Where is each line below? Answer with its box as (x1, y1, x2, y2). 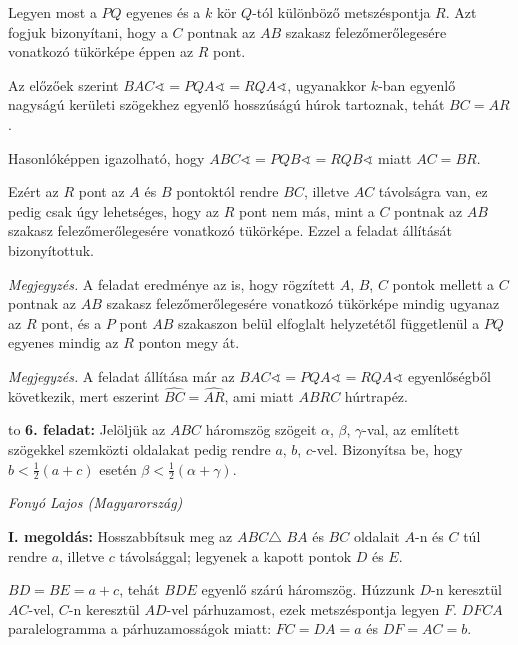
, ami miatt (224, 385, 294, 406)
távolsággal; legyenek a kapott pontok (119, 545, 352, 566)
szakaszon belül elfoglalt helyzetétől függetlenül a (177, 312, 480, 333)
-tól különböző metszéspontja (252, 2, 431, 22)
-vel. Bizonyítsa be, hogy (311, 438, 463, 459)
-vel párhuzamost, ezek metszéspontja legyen (166, 598, 440, 619)
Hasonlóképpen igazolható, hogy (8, 147, 205, 168)
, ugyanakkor (287, 74, 367, 95)
